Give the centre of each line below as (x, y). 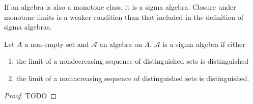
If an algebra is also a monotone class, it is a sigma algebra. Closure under (120, 7)
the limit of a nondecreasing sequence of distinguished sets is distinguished (132, 61)
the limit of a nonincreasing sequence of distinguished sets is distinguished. (133, 78)
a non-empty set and (57, 44)
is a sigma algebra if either (204, 44)
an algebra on (121, 44)
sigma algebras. (28, 27)
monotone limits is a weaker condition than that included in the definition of (124, 17)
